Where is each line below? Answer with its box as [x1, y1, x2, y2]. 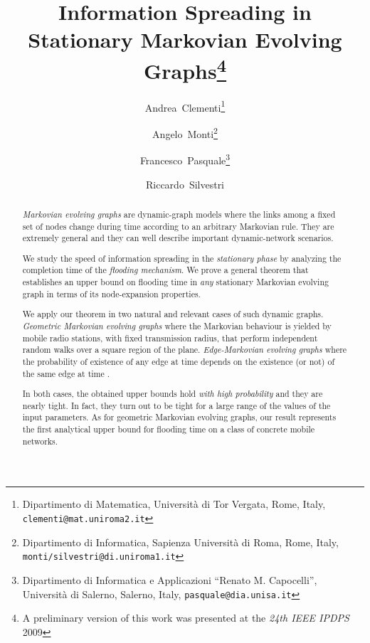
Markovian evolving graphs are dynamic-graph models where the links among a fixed [22, 208, 336, 220]
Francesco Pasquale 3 [139, 151, 231, 167]
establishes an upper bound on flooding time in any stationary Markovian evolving [22, 276, 329, 288]
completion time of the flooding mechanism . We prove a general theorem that [22, 264, 309, 276]
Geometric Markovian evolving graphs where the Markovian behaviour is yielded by [22, 320, 332, 331]
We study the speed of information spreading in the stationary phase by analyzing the [22, 252, 342, 264]
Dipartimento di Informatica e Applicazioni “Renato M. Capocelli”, [22, 572, 317, 587]
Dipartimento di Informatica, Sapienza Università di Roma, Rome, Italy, [22, 534, 339, 549]
